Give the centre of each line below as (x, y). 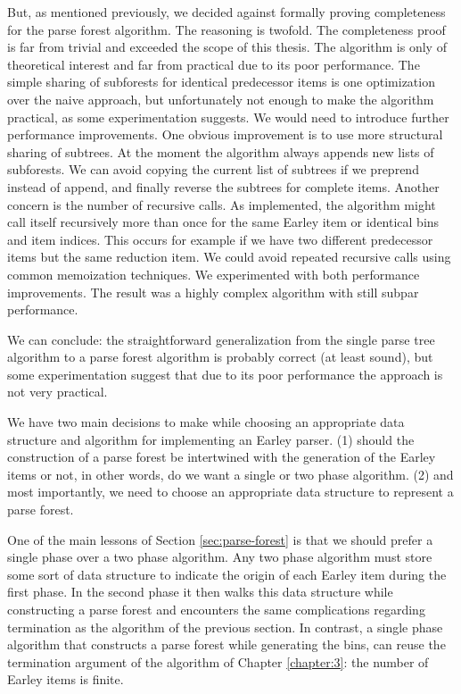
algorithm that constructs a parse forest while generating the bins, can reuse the (226, 644)
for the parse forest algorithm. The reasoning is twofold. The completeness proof (226, 29)
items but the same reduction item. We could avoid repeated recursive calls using (229, 257)
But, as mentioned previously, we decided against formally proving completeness (226, 12)
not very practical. (58, 392)
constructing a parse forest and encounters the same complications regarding (216, 609)
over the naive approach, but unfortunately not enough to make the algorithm (221, 99)
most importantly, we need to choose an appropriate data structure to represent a (230, 492)
